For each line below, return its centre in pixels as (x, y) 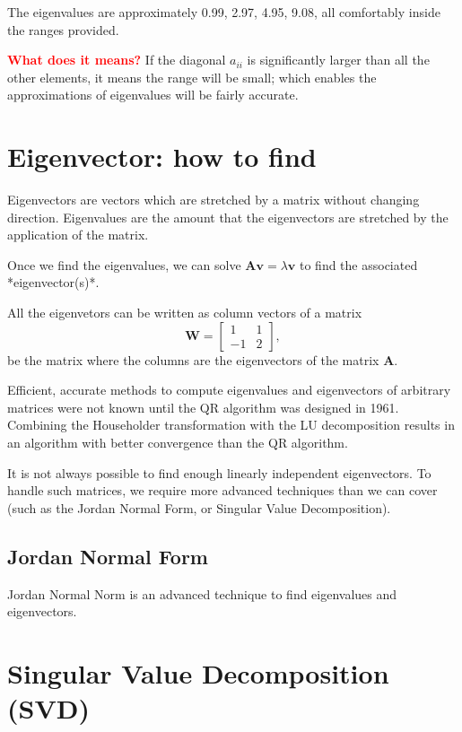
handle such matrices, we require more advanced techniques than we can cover (222, 490)
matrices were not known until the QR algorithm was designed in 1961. (203, 407)
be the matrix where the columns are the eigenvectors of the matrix (193, 359)
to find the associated (358, 264)
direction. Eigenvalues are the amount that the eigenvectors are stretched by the (228, 217)
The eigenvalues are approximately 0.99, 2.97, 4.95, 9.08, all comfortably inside (224, 12)
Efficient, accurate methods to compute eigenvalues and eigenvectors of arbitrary (229, 390)
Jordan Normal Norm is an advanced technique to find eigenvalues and (202, 593)
